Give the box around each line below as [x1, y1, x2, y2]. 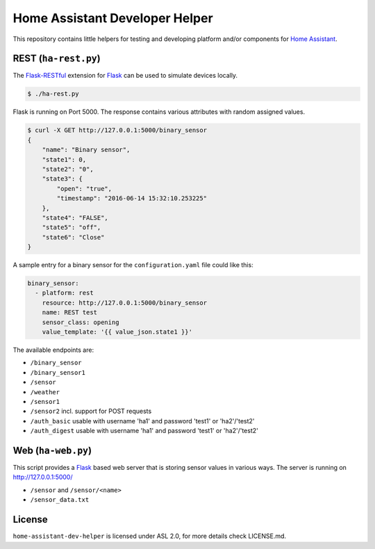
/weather [30, 388, 60, 396]
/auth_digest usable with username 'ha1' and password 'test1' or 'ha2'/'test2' [30, 427, 258, 435]
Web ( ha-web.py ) [12, 444, 92, 456]
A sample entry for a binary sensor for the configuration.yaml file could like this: [12, 261, 253, 269]
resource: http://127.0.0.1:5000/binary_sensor [42, 298, 208, 307]
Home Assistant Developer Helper [12, 10, 213, 26]
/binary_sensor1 [30, 369, 86, 376]
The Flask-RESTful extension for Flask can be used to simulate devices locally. [12, 71, 238, 80]
